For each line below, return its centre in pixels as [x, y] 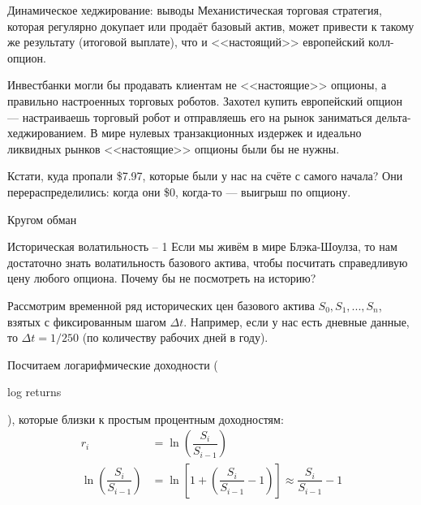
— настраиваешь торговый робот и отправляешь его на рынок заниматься [190, 117]
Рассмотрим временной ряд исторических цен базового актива [161, 305]
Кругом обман [42, 219]
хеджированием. [47, 133]
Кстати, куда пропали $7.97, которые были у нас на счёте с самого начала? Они [205, 176]
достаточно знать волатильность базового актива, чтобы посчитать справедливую [208, 262]
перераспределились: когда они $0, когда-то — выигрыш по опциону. [179, 191]
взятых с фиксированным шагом [87, 321]
